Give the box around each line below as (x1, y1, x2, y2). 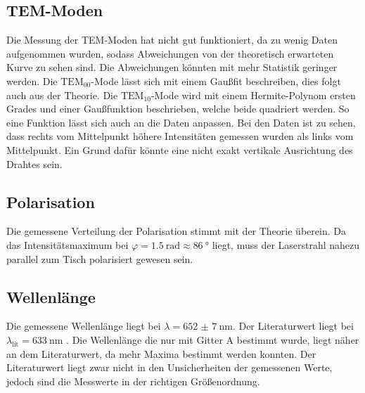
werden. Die (6, 73, 58, 88)
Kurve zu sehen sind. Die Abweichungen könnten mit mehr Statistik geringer (6, 60, 338, 75)
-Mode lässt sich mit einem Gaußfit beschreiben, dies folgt (91, 73, 341, 88)
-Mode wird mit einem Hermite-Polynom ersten (151, 87, 356, 102)
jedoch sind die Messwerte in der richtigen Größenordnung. (6, 373, 260, 388)
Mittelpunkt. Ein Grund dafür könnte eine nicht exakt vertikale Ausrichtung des (6, 142, 353, 157)
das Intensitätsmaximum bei (6, 237, 129, 252)
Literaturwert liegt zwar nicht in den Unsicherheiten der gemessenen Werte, (6, 360, 333, 375)
